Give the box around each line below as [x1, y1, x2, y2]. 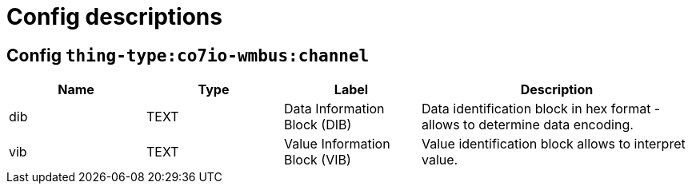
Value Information [284, 136, 390, 152]
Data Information [284, 101, 385, 117]
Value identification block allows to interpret [422, 136, 686, 152]
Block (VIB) [284, 152, 351, 168]
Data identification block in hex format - [422, 101, 661, 117]
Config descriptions [6, 3, 222, 30]
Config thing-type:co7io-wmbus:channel [6, 45, 370, 65]
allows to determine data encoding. [422, 117, 634, 133]
